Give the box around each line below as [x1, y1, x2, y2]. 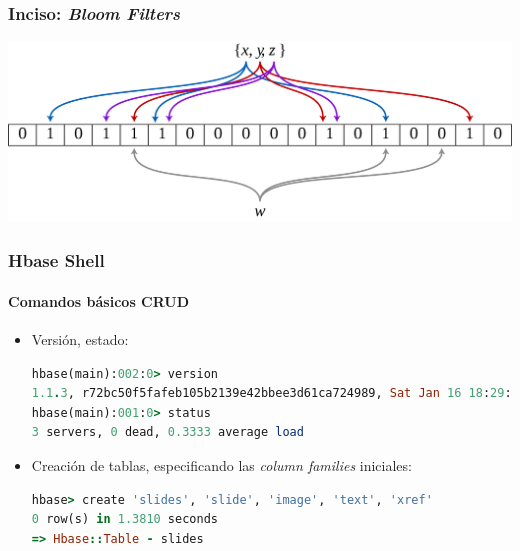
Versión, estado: [31, 329, 129, 350]
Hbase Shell [8, 248, 105, 273]
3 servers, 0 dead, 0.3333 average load [31, 425, 304, 440]
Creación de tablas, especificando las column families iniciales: [31, 455, 412, 476]
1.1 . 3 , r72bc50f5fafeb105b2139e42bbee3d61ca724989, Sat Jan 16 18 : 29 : [31, 386, 512, 401]
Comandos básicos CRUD [8, 290, 190, 311]
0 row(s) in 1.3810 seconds [31, 512, 218, 527]
